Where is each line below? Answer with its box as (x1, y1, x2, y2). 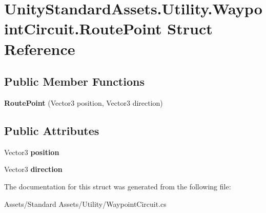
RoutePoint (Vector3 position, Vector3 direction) (4, 97, 163, 108)
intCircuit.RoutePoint (4, 18, 162, 39)
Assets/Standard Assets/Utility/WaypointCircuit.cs (4, 198, 167, 209)
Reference (4, 38, 75, 59)
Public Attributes (4, 122, 99, 138)
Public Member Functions (4, 73, 145, 89)
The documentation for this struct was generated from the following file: (4, 181, 231, 191)
